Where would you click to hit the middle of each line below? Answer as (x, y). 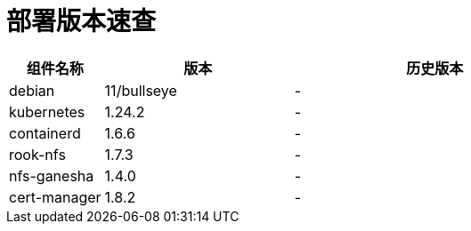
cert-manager (55, 197)
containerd (45, 133)
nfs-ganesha (52, 175)
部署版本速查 (81, 21)
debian (32, 90)
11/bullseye (141, 90)
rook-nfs (37, 154)
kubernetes (47, 112)
